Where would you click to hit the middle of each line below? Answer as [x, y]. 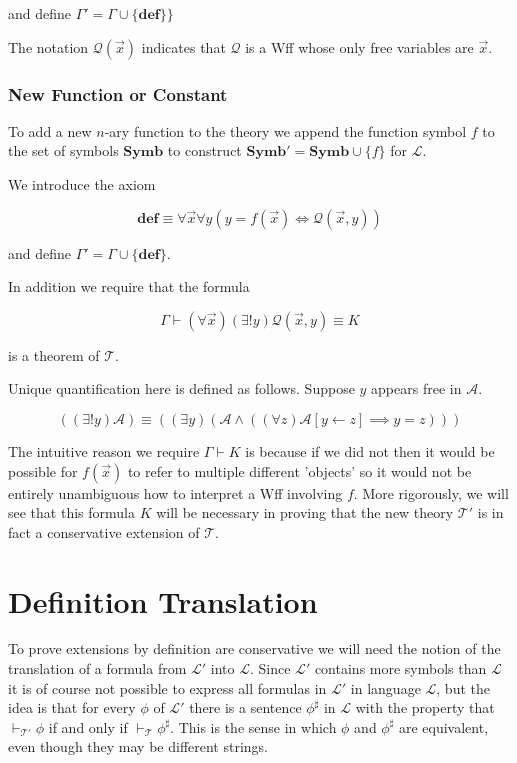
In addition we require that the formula [129, 286]
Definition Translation [163, 600]
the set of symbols [63, 150]
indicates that [183, 46]
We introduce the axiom [82, 184]
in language [385, 687]
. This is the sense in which [253, 726]
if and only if [88, 726]
